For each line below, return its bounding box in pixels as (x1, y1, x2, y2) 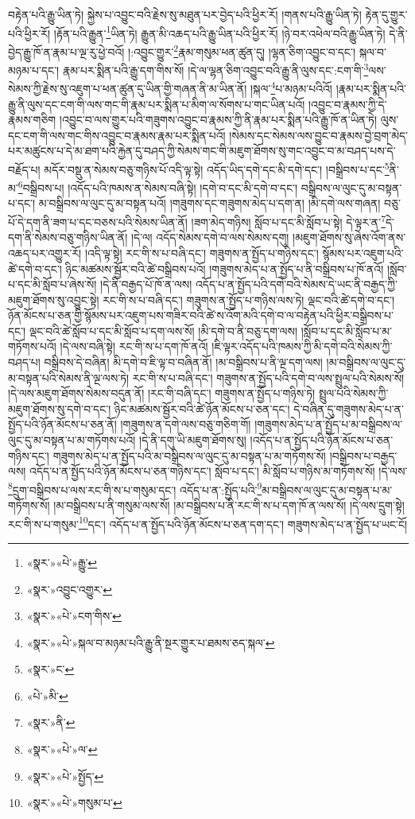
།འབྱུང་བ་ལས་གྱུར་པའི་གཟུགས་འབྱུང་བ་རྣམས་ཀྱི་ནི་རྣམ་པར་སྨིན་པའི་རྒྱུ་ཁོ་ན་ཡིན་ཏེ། (59, 111, 378, 128)
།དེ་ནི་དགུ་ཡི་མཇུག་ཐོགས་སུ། (139, 432, 246, 448)
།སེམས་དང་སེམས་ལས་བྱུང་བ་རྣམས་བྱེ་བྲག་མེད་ (229, 126, 409, 143)
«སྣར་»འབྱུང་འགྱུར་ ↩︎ (26, 580, 112, 597)
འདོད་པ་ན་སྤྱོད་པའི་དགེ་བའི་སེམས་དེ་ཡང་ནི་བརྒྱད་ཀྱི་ (195, 276, 398, 293)
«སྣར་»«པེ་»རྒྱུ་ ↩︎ (26, 553, 98, 570)
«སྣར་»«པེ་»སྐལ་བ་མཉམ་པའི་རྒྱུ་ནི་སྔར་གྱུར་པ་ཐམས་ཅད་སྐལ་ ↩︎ (26, 634, 275, 650)
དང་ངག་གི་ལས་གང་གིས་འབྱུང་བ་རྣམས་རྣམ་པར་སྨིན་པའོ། (8, 126, 226, 143)
